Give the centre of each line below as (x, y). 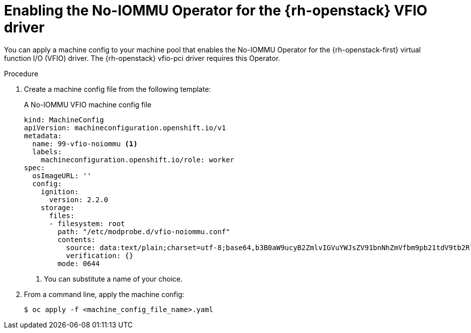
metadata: (43, 136)
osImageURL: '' (62, 175)
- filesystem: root (87, 223)
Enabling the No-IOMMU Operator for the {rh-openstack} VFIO (216, 10)
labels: (47, 152)
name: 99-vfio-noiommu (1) (85, 144)
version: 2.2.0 (79, 199)
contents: (77, 239)
